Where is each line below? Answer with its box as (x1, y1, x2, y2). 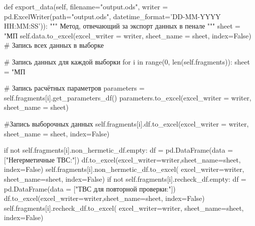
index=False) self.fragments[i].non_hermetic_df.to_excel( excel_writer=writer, (4, 164, 244, 174)
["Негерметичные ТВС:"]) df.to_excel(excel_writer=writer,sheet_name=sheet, (4, 154, 241, 164)
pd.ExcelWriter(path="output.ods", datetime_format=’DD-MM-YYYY (4, 11, 221, 21)
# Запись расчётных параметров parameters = (4, 83, 145, 93)
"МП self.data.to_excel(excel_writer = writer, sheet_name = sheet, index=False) (4, 30, 252, 40)
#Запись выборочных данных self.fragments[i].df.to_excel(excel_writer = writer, (4, 118, 249, 129)
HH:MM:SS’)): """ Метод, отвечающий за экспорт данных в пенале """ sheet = (4, 21, 241, 31)
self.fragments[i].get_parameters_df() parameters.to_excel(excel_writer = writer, (4, 92, 252, 102)
